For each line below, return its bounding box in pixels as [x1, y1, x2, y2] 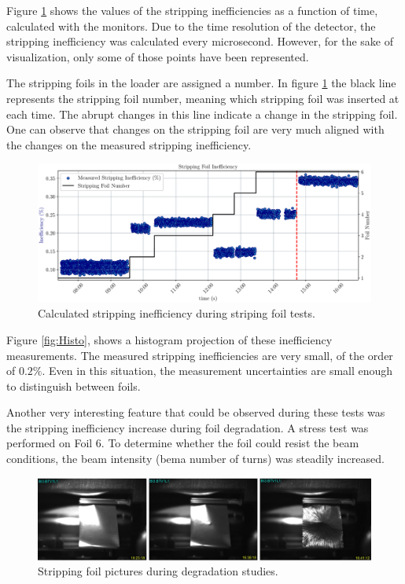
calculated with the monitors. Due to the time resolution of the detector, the [6, 17, 376, 34]
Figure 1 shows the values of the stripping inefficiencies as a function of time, [6, 2, 378, 18]
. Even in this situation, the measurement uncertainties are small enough [42, 362, 393, 379]
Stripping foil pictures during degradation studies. [38, 563, 278, 579]
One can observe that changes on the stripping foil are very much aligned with [6, 121, 385, 138]
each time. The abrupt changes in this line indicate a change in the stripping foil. [6, 105, 398, 122]
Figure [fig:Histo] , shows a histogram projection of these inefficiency [6, 331, 333, 347]
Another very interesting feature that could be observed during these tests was [6, 404, 385, 421]
